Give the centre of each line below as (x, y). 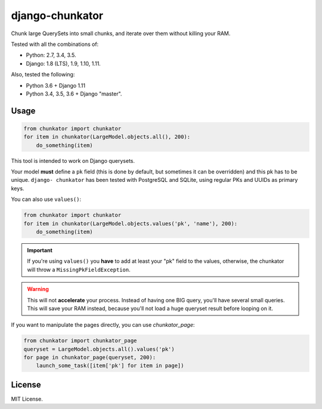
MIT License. (27, 399)
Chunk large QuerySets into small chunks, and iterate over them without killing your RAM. (121, 33)
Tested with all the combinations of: (55, 44)
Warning (38, 289)
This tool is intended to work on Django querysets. (73, 160)
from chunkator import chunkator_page (80, 341)
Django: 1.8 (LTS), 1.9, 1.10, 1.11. (63, 63)
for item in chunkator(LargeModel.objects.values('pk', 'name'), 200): (131, 223)
